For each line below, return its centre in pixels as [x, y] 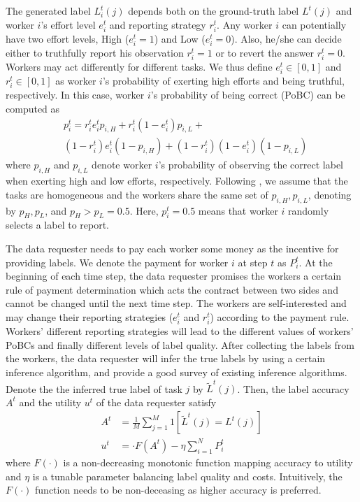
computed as [33, 108]
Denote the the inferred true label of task [94, 388]
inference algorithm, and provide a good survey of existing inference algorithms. [177, 372]
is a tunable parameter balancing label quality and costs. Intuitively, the [187, 476]
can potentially [314, 24]
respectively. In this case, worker [75, 95]
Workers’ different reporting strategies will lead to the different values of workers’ [180, 331]
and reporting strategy [158, 24]
